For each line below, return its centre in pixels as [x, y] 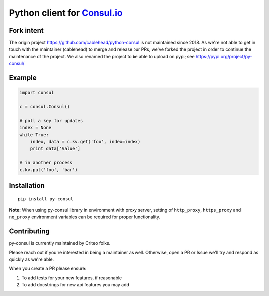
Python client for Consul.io [66, 13]
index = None [36, 128]
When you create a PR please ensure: [48, 268]
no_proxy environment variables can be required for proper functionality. [85, 217]
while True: [34, 135]
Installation [27, 185]
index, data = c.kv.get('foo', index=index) [85, 142]
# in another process [46, 163]
